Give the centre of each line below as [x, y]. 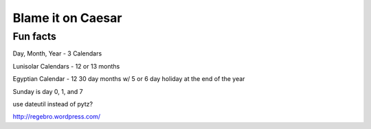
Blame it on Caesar [67, 18]
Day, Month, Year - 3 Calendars [57, 54]
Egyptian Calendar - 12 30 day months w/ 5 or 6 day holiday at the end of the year [129, 79]
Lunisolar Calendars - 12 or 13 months [66, 66]
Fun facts [34, 36]
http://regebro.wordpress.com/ [57, 117]
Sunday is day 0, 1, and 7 [48, 91]
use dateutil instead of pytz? [53, 104]
